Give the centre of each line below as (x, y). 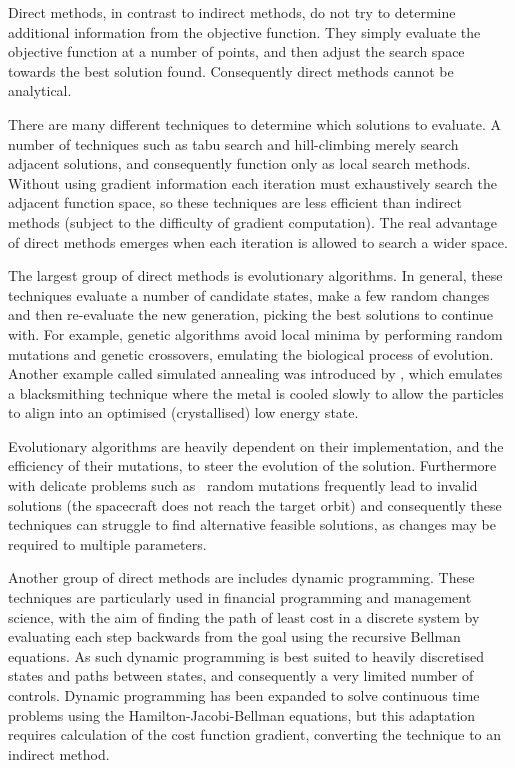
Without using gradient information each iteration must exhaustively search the (252, 182)
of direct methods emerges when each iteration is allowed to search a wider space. (258, 241)
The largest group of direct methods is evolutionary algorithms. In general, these (255, 275)
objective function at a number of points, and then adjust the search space (236, 51)
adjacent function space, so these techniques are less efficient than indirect (235, 202)
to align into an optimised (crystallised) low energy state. (183, 412)
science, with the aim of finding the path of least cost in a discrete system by (244, 616)
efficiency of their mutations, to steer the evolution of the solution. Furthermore (252, 465)
